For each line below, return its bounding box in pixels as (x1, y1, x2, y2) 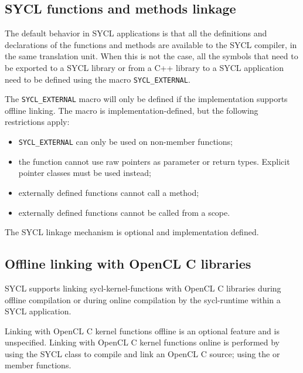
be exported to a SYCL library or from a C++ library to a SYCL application (5, 61, 284, 73)
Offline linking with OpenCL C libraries (5, 255, 251, 273)
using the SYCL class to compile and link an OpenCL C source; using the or (5, 347, 280, 360)
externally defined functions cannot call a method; (18, 186, 199, 198)
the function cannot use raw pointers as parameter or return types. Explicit (18, 155, 290, 167)
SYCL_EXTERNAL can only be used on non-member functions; (18, 135, 233, 148)
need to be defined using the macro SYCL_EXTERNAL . (5, 73, 190, 85)
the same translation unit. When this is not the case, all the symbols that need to (5, 50, 298, 62)
